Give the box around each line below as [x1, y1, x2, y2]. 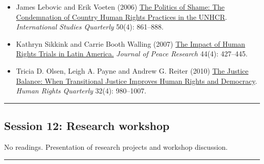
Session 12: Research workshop [4, 118, 170, 134]
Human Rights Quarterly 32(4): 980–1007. [16, 85, 147, 96]
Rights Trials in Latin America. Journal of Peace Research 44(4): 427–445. [16, 48, 248, 59]
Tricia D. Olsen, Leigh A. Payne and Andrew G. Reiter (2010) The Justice [16, 65, 249, 76]
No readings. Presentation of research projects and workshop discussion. [4, 141, 228, 152]
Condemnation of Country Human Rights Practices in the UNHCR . [16, 11, 227, 22]
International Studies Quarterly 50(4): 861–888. [16, 21, 164, 32]
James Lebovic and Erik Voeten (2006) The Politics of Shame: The [16, 2, 225, 12]
